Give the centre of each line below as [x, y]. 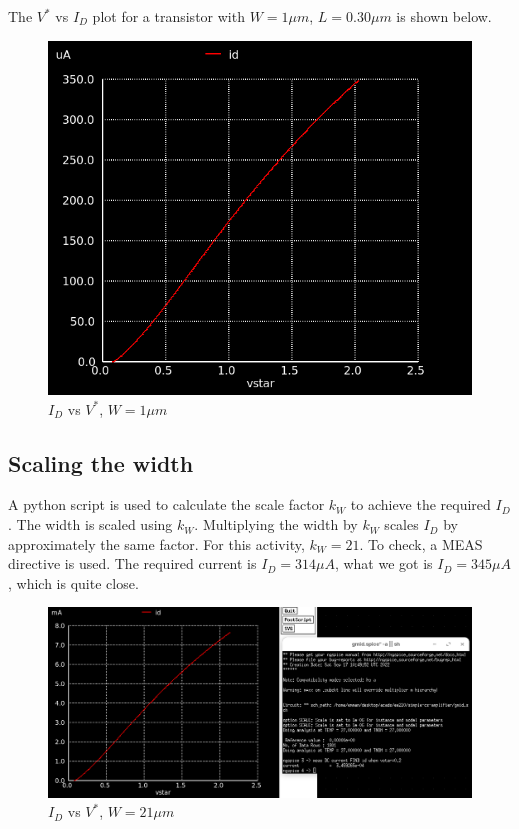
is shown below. [444, 16]
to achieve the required [420, 504]
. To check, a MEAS [421, 543]
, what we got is [383, 563]
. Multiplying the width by [276, 524]
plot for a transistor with [168, 16]
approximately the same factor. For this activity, [156, 543]
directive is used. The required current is [132, 563]
